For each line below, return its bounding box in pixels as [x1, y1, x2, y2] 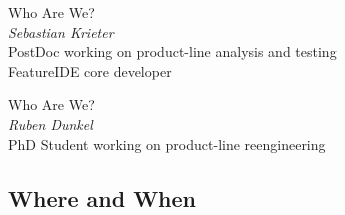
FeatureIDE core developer [8, 60, 172, 81]
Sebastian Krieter [8, 21, 114, 42]
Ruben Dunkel [8, 113, 93, 134]
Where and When [8, 182, 197, 213]
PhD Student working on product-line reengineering [8, 133, 326, 154]
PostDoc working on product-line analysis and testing [8, 41, 337, 62]
